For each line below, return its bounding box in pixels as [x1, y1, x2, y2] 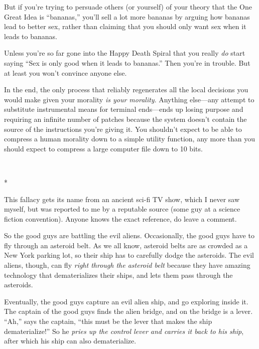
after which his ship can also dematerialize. [4, 335, 137, 346]
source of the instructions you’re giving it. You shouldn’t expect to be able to [4, 123, 242, 134]
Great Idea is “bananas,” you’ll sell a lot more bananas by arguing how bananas [4, 11, 250, 22]
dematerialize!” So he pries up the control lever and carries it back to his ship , [4, 325, 244, 336]
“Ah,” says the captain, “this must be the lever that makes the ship [4, 316, 212, 326]
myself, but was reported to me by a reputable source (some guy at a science [4, 204, 240, 214]
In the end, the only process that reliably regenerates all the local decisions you [4, 84, 248, 95]
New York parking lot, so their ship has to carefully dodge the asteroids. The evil [4, 250, 254, 260]
